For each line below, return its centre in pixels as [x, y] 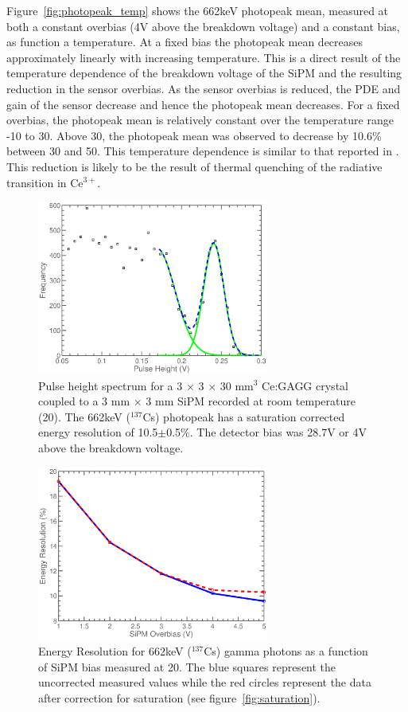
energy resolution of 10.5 [98, 432]
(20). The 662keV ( [84, 416]
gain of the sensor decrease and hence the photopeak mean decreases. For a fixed [203, 104]
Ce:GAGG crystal [305, 385]
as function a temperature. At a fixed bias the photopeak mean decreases [185, 42]
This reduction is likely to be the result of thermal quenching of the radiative [194, 166]
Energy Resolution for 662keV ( [115, 650]
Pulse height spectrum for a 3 [111, 385]
